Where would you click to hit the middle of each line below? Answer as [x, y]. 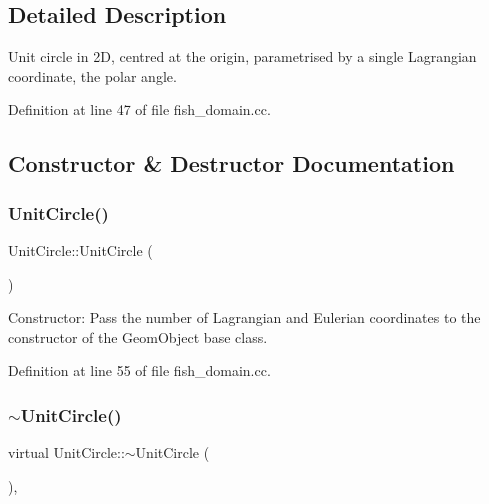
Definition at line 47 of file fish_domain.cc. [139, 109]
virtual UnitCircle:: [66, 452]
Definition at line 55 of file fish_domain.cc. [139, 370]
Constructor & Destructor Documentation [231, 163]
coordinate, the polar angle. [92, 75]
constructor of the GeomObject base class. [138, 336]
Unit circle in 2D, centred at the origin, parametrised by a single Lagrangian [242, 56]
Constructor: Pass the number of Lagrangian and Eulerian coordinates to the [244, 317]
